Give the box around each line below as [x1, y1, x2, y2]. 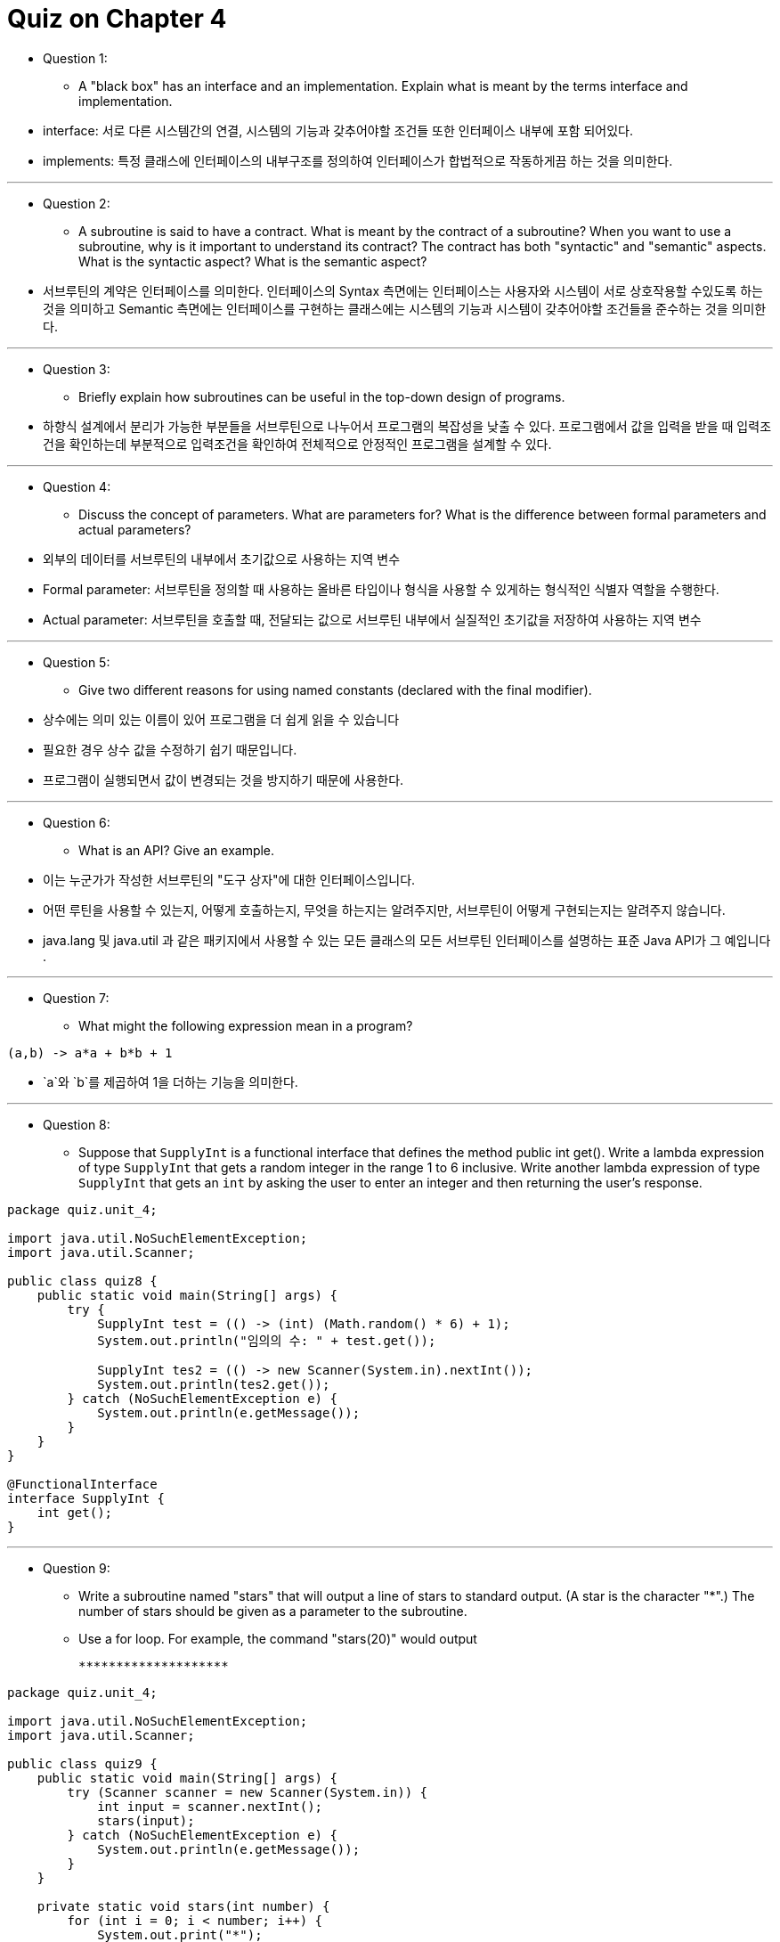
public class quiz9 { [7, 1756, 158, 1771]
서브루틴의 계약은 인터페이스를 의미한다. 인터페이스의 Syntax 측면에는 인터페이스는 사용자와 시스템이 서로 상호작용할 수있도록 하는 [43, 282, 763, 298]
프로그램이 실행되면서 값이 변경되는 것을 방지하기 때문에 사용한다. [43, 771, 404, 787]
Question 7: [43, 990, 110, 1006]
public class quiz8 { [7, 1273, 158, 1288]
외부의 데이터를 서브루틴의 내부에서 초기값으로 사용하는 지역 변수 [43, 551, 401, 567]
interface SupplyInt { [7, 1490, 166, 1505]
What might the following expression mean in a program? [78, 1017, 413, 1033]
